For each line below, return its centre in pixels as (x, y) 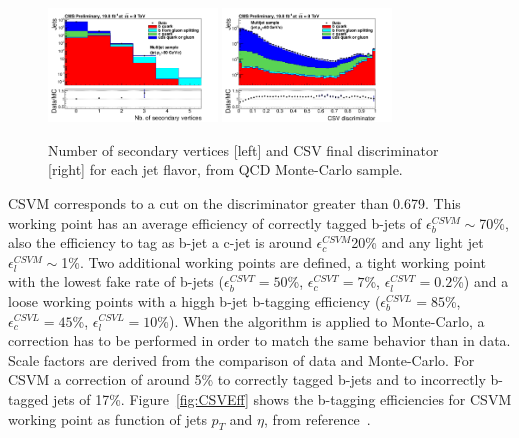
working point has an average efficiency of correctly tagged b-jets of (215, 222)
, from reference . (317, 418)
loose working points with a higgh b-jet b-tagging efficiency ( (194, 300)
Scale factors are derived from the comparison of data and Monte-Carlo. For (241, 359)
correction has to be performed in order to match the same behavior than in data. (259, 340)
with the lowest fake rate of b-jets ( (116, 281)
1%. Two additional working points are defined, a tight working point (273, 261)
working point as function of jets (107, 418)
